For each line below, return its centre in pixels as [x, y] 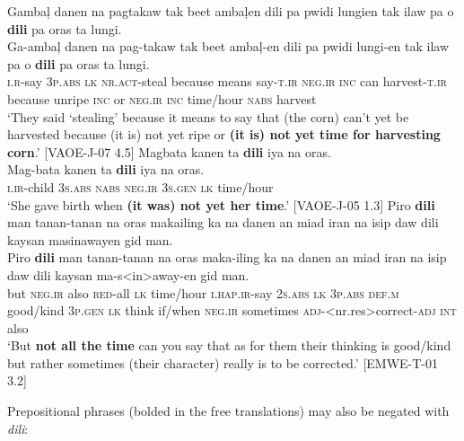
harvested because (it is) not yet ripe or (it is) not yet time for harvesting [224, 134]
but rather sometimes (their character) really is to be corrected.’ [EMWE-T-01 [223, 362]
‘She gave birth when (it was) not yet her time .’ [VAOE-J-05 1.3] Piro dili [221, 204]
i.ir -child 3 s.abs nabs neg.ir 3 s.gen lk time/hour [140, 186]
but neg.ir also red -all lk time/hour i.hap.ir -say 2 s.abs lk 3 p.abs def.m [203, 292]
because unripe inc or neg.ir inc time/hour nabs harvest [162, 98]
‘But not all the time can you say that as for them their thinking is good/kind [229, 345]
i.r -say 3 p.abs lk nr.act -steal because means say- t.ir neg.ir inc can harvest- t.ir [227, 81]
